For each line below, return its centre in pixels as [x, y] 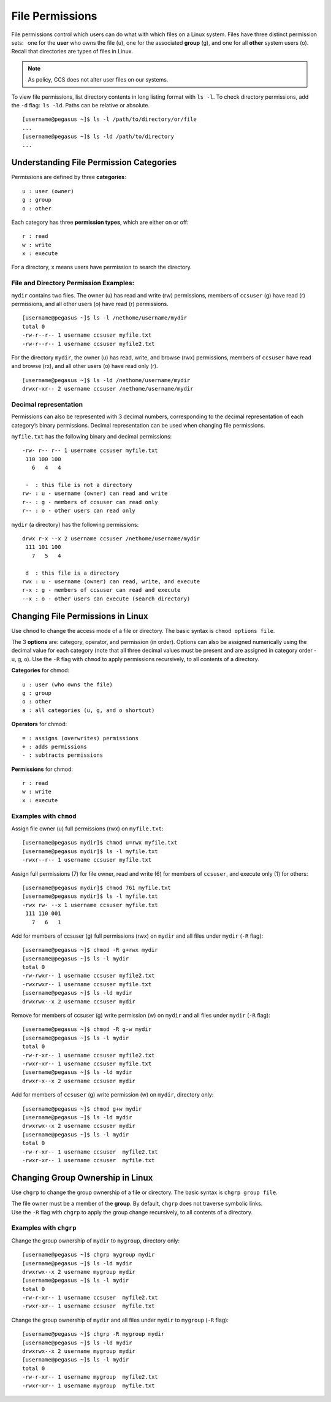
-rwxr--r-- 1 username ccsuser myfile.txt [87, 860]
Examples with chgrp [44, 1228]
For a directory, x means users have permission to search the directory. [102, 267]
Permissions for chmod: [42, 769]
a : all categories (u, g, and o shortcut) [89, 710]
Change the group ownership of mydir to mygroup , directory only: [96, 1240]
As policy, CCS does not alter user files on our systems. [98, 80]
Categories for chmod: [40, 670]
